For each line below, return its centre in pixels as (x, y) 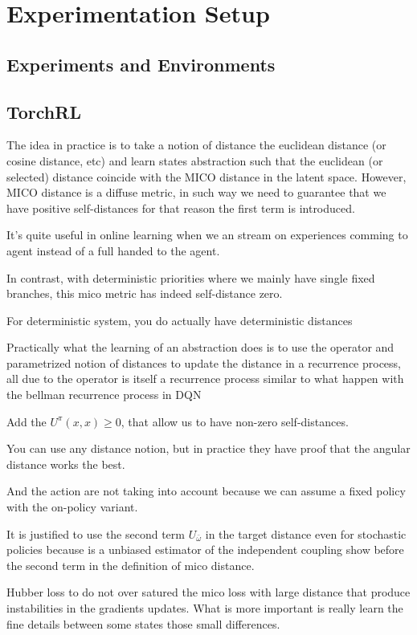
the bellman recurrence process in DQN (104, 395)
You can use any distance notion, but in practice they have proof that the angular (208, 448)
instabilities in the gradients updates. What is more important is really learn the (205, 608)
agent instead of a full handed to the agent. (113, 250)
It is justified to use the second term (96, 533)
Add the (27, 421)
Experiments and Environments (141, 64)
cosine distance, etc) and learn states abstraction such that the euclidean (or (195, 160)
